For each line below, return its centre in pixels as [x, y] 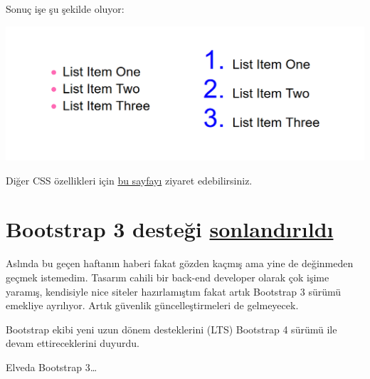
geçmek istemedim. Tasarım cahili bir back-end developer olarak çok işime [168, 277]
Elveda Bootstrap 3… [52, 367]
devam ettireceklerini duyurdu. [73, 343]
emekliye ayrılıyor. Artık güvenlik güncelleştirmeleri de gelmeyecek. [152, 305]
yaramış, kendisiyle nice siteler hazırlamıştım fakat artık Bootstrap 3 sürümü [174, 291]
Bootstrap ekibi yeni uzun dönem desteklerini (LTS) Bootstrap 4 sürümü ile [171, 329]
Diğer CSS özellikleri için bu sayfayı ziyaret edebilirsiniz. [129, 180]
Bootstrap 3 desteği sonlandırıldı [170, 229]
